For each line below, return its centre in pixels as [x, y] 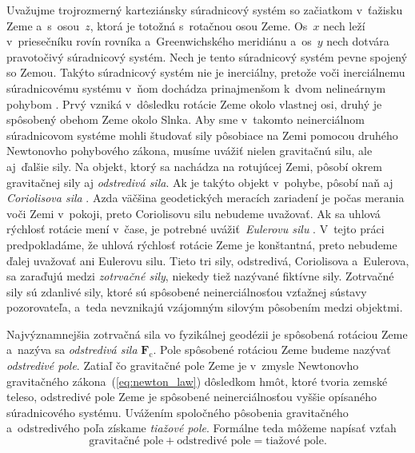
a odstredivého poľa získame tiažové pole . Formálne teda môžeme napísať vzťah [202, 428]
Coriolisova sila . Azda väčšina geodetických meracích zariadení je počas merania [206, 198]
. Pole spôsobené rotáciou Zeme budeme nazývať [272, 350]
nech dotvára [358, 41]
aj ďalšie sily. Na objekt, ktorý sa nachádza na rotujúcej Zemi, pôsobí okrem [194, 166]
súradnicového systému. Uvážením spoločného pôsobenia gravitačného [178, 412]
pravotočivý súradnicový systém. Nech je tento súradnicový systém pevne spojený [207, 56]
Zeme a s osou [43, 25]
